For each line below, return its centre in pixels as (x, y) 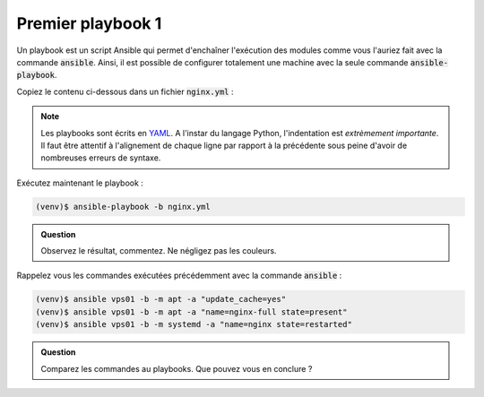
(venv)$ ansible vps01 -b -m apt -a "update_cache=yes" (161, 299)
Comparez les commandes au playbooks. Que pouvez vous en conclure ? (177, 368)
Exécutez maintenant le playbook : (80, 183)
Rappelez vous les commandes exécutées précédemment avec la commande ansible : (179, 276)
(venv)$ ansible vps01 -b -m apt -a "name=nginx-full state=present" (191, 312)
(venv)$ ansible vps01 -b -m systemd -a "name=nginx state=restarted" (194, 324)
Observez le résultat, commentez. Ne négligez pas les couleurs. (159, 251)
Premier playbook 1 (89, 23)
